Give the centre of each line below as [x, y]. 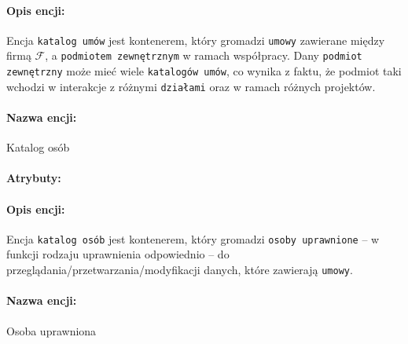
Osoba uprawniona [51, 330]
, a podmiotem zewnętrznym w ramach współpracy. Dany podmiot [204, 55]
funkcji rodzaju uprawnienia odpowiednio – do [118, 254]
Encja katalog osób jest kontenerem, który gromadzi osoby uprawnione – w [193, 238]
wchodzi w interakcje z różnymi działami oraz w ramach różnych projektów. [191, 86]
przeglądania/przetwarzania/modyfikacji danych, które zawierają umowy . [180, 270]
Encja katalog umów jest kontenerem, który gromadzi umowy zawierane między [196, 40]
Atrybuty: [34, 178]
